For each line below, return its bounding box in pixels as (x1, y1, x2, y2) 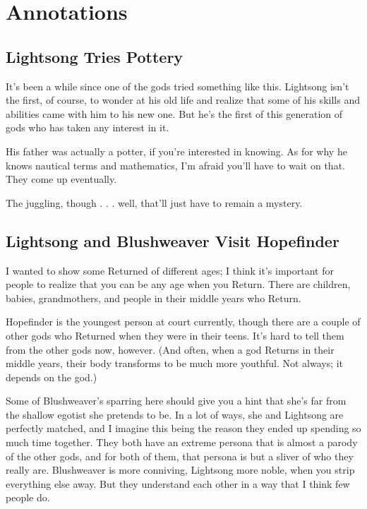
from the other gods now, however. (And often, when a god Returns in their (6, 342, 335, 357)
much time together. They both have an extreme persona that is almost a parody (6, 435, 358, 450)
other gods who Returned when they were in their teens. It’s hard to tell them (6, 328, 344, 342)
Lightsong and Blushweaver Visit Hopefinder (6, 229, 339, 251)
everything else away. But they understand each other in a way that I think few (6, 476, 350, 491)
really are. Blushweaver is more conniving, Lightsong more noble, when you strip (6, 462, 355, 477)
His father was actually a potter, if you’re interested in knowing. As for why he (6, 143, 347, 158)
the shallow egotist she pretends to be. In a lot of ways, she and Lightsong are (6, 407, 344, 421)
